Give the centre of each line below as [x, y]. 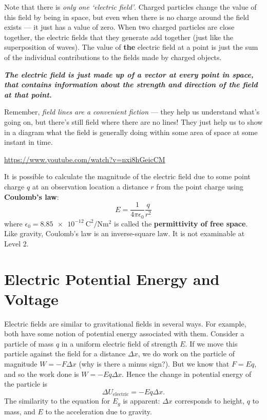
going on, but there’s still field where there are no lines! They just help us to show [133, 121]
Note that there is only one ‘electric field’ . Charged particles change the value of [130, 7]
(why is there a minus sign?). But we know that [154, 364]
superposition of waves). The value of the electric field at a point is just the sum [131, 47]
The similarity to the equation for [57, 401]
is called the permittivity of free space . [181, 223]
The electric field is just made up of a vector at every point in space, [129, 74]
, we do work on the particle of [186, 354]
